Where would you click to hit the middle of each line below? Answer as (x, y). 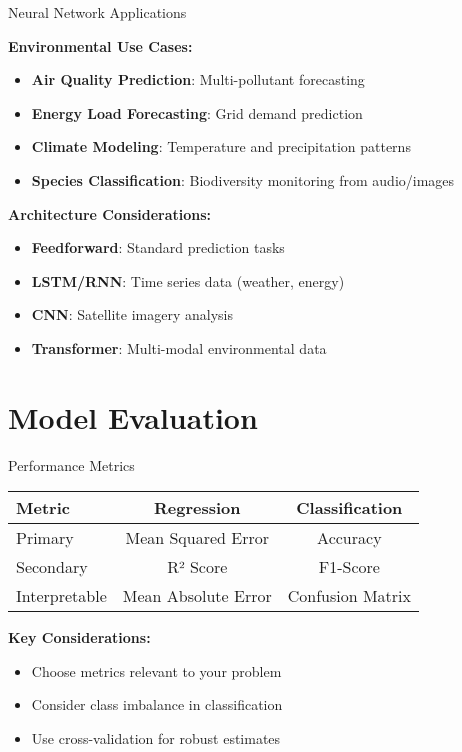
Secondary (52, 567)
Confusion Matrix (349, 596)
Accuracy (349, 538)
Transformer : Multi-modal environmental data (179, 347)
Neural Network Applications (97, 12)
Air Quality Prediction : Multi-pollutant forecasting (198, 79)
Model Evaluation (133, 416)
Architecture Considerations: (110, 213)
